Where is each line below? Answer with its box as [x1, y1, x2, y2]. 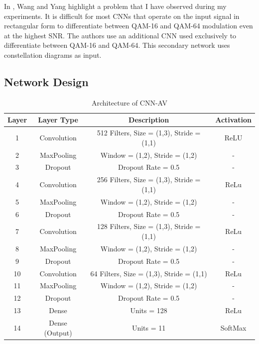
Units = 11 [131, 322, 166, 333]
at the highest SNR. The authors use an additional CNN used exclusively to [4, 30, 237, 40]
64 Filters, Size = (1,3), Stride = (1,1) [90, 268, 207, 278]
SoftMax [220, 322, 247, 333]
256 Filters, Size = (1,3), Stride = [97, 174, 201, 185]
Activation [215, 115, 252, 125]
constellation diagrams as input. [4, 49, 102, 60]
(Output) [44, 327, 72, 338]
